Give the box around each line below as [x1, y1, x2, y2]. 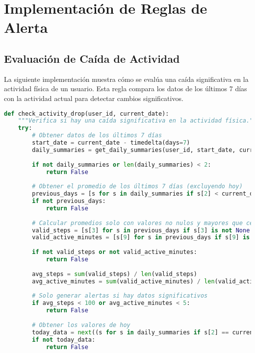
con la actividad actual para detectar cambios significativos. [4, 93, 183, 103]
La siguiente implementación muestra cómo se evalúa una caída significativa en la [4, 74, 249, 84]
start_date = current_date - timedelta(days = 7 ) [32, 139, 190, 147]
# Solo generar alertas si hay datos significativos [32, 292, 208, 300]
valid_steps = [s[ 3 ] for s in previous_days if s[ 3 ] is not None [32, 227, 250, 234]
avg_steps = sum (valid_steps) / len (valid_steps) [32, 270, 197, 277]
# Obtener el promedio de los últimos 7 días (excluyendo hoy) [32, 183, 243, 190]
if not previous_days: [32, 198, 106, 205]
